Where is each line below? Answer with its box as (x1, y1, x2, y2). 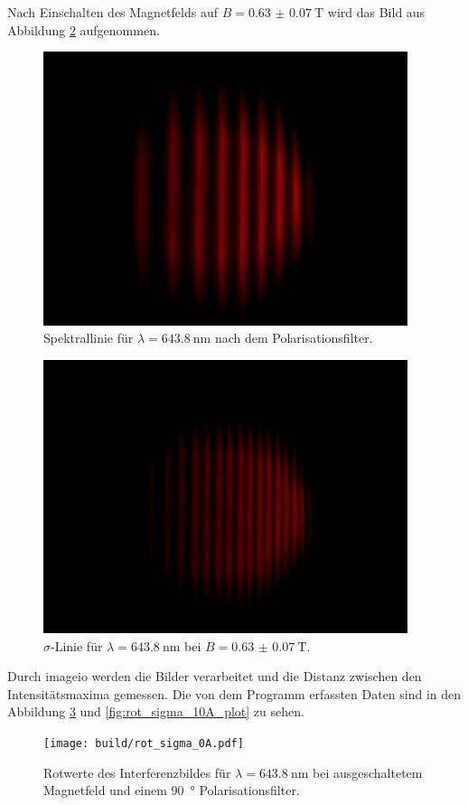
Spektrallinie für (43, 328, 134, 347)
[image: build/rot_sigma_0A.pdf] (43, 737, 244, 751)
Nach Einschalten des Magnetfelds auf (7, 3, 218, 21)
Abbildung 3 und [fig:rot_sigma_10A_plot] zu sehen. (7, 702, 304, 721)
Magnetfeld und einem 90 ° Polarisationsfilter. (43, 781, 300, 800)
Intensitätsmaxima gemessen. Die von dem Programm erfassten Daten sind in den (7, 684, 462, 703)
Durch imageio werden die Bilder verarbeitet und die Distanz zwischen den (7, 667, 422, 686)
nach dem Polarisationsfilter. (214, 328, 373, 347)
